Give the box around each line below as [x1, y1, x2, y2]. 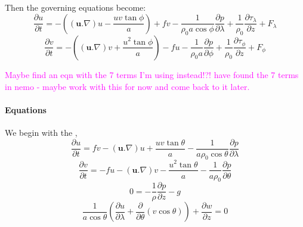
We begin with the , [5, 126, 78, 138]
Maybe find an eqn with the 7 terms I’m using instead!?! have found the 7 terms [5, 68, 299, 80]
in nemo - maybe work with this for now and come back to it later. [5, 80, 250, 92]
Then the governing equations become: [5, 1, 146, 13]
